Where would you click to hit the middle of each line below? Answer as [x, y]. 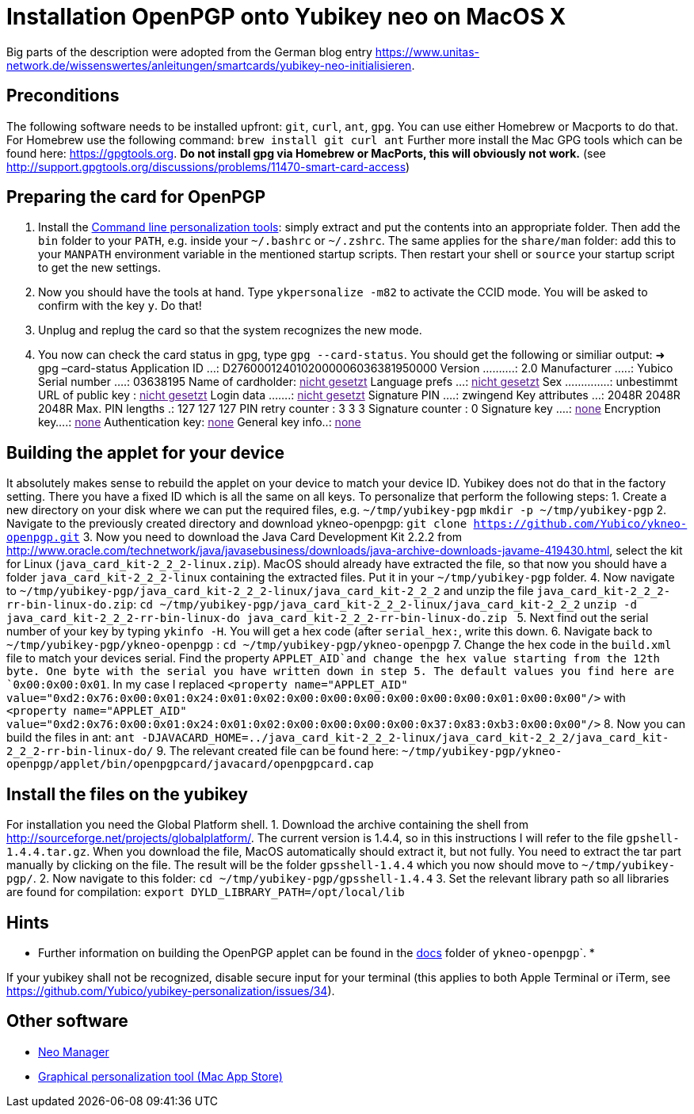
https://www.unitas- [427, 52]
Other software [67, 1021]
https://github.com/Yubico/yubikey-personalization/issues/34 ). [171, 990]
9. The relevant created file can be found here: [278, 751]
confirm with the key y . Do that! [120, 306]
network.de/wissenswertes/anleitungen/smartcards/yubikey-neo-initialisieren [209, 65]
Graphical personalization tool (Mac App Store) [160, 1076]
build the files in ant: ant [71, 738]
